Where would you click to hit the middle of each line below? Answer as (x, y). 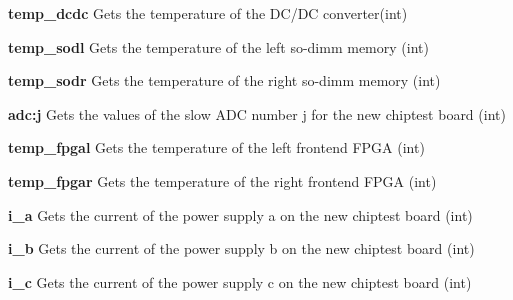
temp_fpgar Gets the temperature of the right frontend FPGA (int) (222, 180)
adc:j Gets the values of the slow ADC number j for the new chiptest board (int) (257, 113)
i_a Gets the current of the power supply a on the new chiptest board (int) (240, 214)
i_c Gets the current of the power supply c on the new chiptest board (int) (240, 281)
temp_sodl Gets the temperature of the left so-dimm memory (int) (218, 46)
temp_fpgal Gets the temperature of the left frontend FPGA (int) (216, 147)
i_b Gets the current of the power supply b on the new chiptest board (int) (241, 248)
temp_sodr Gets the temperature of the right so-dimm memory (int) (224, 80)
